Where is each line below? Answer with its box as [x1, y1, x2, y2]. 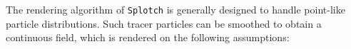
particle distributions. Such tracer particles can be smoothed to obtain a [6, 16, 322, 31]
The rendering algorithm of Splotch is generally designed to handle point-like [6, 2, 345, 16]
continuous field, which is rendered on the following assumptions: [6, 30, 290, 45]
